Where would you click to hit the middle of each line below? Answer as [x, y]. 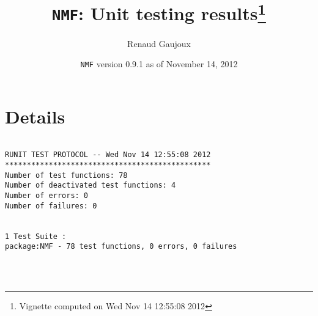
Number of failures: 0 [51, 206]
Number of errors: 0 [47, 196]
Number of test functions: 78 [66, 175]
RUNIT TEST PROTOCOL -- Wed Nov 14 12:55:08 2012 [108, 155]
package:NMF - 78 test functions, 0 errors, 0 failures [121, 247]
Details [35, 116]
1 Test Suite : [36, 236]
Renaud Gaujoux [159, 43]
